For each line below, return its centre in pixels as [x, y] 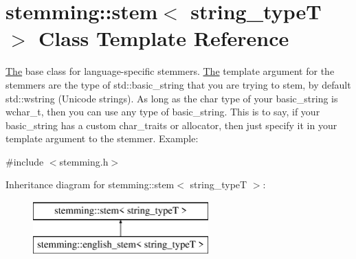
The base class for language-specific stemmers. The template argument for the [170, 71]
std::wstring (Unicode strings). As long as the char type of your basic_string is [172, 98]
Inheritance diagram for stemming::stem [90, 184]
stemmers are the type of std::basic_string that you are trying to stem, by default [178, 84]
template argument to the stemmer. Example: [102, 138]
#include [25, 161]
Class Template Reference [164, 38]
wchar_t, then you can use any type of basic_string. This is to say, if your [163, 112]
